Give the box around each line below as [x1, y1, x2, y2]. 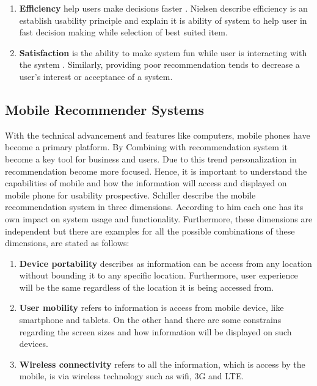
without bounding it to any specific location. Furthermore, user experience [19, 269, 298, 282]
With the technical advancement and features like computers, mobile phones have [5, 128, 310, 141]
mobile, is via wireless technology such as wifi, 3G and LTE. [19, 370, 244, 382]
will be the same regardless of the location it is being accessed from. [19, 280, 274, 293]
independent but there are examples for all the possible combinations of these [5, 224, 295, 237]
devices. [19, 337, 48, 350]
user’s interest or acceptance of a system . [19, 70, 173, 82]
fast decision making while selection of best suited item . [19, 26, 228, 38]
